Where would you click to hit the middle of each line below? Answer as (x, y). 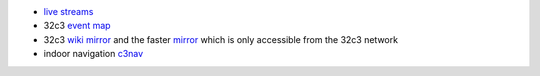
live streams (68, 11)
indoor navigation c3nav (93, 54)
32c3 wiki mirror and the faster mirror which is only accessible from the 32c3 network (221, 39)
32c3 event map (77, 26)
